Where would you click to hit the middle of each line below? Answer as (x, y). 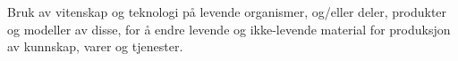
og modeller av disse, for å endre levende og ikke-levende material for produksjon (229, 29)
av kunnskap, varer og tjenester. (95, 46)
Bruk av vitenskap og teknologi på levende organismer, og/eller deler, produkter (227, 11)
